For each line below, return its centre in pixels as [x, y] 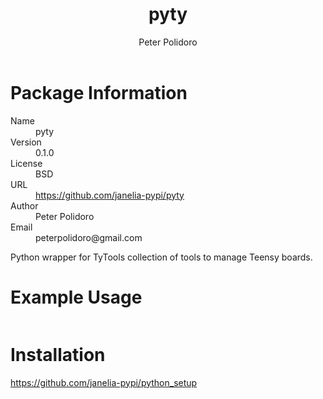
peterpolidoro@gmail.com [89, 237]
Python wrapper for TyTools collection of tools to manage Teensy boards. [161, 257]
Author [24, 205]
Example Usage [76, 297]
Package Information [99, 92]
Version [26, 142]
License [26, 163]
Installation [58, 354]
